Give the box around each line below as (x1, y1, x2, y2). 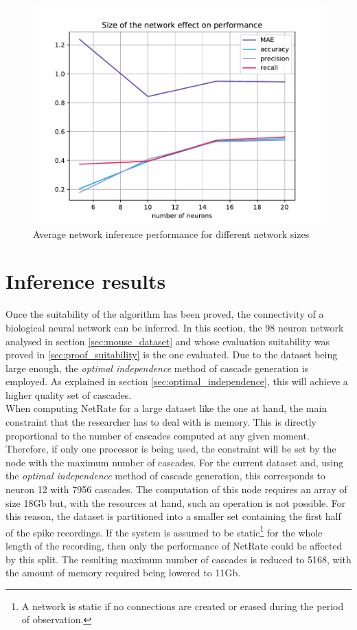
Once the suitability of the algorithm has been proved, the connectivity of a (5, 307, 324, 321)
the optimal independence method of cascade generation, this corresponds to (5, 468, 325, 483)
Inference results (5, 267, 166, 295)
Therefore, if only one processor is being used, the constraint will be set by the (5, 442, 336, 456)
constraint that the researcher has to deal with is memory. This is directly (5, 415, 316, 429)
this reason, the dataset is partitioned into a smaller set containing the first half (5, 509, 341, 523)
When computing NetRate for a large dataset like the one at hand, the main (5, 401, 327, 415)
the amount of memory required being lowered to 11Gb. (5, 565, 241, 580)
